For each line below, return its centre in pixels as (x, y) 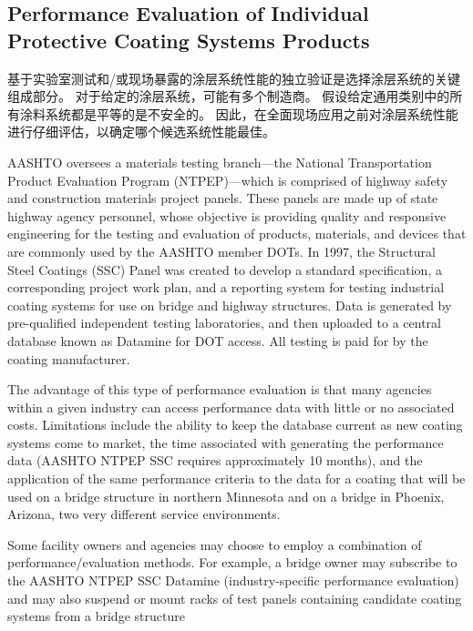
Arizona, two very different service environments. (144, 514)
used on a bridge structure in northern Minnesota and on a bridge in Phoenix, (226, 496)
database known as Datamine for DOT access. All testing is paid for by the (218, 340)
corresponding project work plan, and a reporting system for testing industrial (226, 287)
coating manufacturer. (69, 358)
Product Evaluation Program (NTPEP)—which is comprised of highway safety (228, 180)
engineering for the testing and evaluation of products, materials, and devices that (237, 234)
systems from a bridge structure (96, 616)
